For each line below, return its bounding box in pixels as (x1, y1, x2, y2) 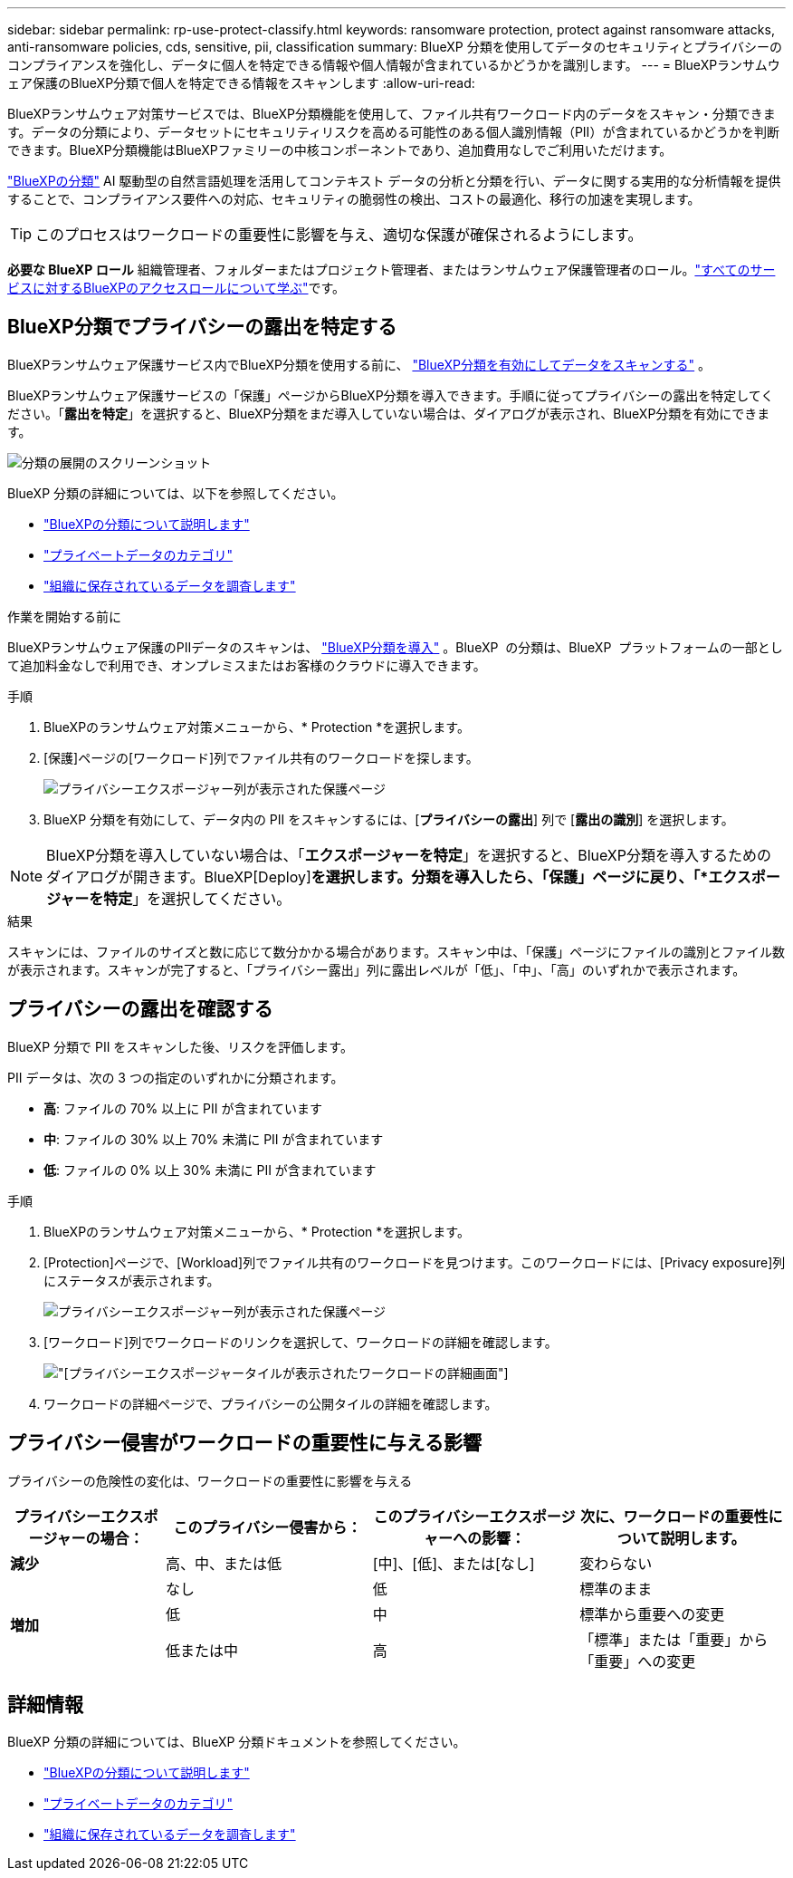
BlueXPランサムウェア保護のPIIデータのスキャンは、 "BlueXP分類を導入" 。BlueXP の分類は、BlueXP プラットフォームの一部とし (7, 639, 783, 655)
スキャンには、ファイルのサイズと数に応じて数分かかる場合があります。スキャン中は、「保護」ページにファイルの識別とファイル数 (7, 943, 785, 959)
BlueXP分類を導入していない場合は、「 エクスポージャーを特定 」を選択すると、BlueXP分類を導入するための (46, 845, 771, 864)
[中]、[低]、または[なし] (372, 1554, 535, 1573)
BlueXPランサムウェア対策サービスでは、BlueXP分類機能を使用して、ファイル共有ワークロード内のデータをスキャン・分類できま (7, 106, 776, 121)
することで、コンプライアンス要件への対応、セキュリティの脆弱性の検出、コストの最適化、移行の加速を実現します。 (7, 191, 701, 207)
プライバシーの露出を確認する (7, 997, 273, 1021)
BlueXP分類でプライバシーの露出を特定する (7, 315, 397, 339)
